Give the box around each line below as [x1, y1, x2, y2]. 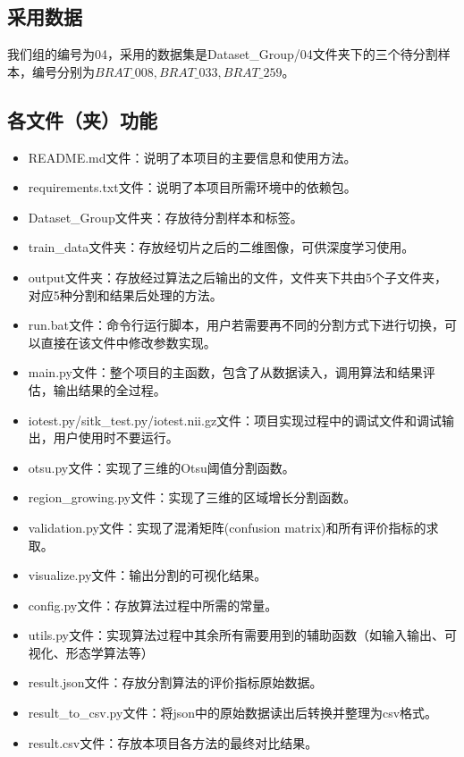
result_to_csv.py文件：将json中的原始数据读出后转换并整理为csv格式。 [28, 703, 438, 722]
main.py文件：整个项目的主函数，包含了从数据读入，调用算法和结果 [28, 363, 423, 382]
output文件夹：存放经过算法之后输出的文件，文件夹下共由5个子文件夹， [28, 267, 448, 286]
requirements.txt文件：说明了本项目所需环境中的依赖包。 [28, 178, 357, 197]
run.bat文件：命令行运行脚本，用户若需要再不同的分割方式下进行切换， [28, 315, 444, 334]
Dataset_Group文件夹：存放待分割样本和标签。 [28, 207, 303, 226]
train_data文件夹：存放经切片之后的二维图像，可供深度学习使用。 [28, 238, 415, 257]
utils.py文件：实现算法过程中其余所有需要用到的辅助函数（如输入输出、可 [28, 626, 458, 644]
